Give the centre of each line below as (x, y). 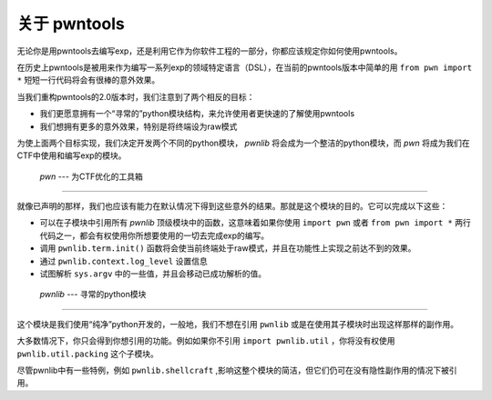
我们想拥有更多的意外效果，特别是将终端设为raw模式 (138, 126)
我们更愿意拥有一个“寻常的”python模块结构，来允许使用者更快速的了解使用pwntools (197, 114)
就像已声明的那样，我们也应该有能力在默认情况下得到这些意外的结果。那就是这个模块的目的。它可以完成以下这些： (232, 206)
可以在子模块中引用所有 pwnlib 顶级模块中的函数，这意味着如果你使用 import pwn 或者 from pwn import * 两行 (255, 223)
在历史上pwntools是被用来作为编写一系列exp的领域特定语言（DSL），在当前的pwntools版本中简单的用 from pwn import (245, 67)
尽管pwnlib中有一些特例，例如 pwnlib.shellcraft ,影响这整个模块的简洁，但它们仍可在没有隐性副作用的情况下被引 (237, 370)
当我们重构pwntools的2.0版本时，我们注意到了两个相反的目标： (136, 96)
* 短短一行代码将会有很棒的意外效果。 (88, 80)
